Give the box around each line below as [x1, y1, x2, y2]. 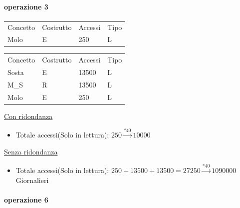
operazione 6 [4, 194, 48, 205]
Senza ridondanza [4, 146, 58, 156]
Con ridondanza [4, 110, 53, 121]
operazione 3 [4, 1, 48, 11]
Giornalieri [15, 174, 49, 185]
